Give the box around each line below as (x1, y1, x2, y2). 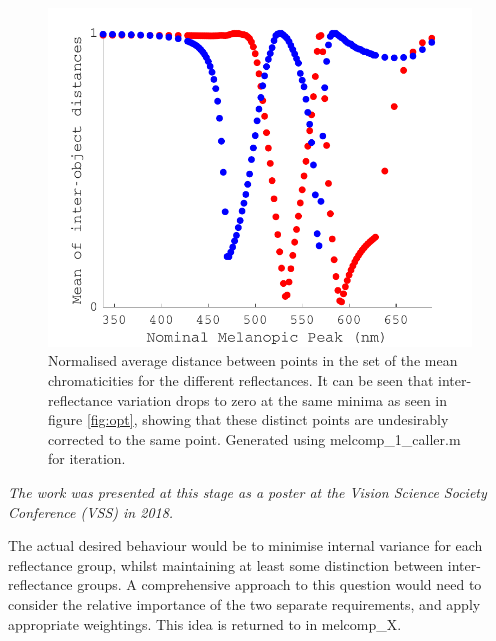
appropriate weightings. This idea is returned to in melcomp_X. (8, 613, 402, 634)
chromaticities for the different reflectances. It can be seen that (48, 370, 434, 391)
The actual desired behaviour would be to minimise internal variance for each (8, 535, 483, 556)
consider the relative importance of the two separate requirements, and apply (8, 593, 481, 614)
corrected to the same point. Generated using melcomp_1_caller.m (48, 428, 461, 449)
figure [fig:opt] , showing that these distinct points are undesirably (48, 409, 449, 430)
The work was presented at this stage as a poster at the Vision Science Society (8, 482, 487, 503)
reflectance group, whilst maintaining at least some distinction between (8, 554, 444, 575)
